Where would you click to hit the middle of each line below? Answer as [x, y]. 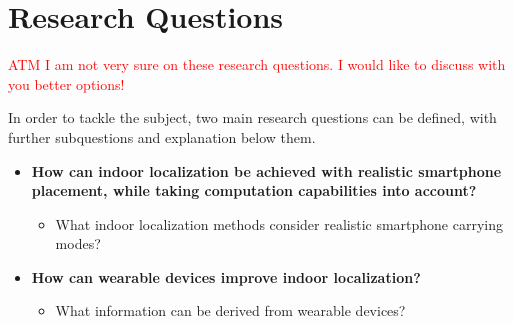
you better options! [66, 83]
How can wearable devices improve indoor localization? [226, 276]
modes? [78, 243]
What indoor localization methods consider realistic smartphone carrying [279, 223]
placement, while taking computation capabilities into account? [254, 190]
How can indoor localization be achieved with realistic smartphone [266, 170]
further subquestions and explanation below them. [162, 136]
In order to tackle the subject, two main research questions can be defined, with [252, 117]
